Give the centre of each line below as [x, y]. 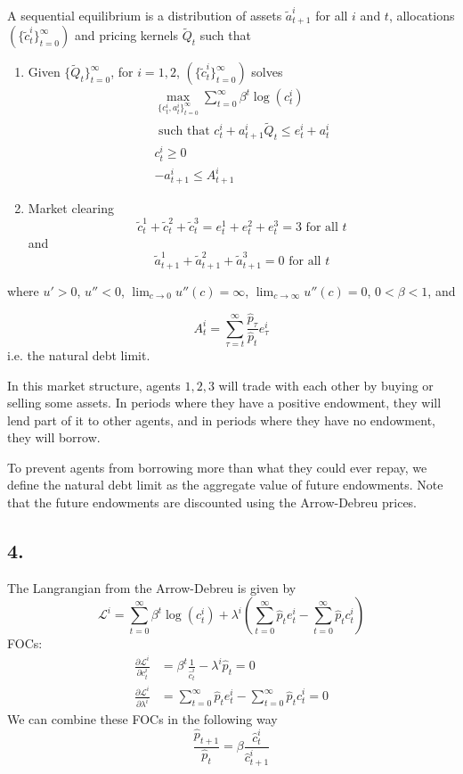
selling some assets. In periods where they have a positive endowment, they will [224, 403]
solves [267, 72]
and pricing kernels [126, 35]
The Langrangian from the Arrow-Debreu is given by [152, 587]
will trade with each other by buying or [326, 385]
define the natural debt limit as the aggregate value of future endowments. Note [225, 485]
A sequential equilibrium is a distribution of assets [145, 15]
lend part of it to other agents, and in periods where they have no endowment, [221, 420]
